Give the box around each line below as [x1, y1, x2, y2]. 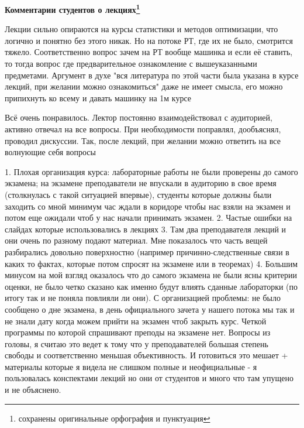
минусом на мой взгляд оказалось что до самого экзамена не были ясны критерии [5, 269, 297, 281]
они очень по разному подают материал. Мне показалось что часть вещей [5, 234, 268, 246]
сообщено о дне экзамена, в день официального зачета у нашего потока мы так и [5, 303, 295, 315]
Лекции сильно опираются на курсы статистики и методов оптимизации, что [5, 23, 278, 35]
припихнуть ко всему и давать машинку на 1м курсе [5, 91, 192, 104]
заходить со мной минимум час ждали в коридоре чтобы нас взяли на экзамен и [5, 200, 291, 212]
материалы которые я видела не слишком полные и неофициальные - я [5, 360, 257, 372]
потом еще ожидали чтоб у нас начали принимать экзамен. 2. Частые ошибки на [5, 211, 292, 224]
